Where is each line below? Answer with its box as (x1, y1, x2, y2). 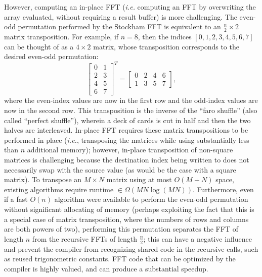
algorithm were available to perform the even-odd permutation (54, 194, 248, 204)
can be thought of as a (4, 41, 74, 51)
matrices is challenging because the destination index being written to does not (4, 154, 249, 164)
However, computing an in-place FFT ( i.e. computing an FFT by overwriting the (4, 2, 256, 12)
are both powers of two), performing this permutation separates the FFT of (4, 224, 238, 234)
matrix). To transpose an (4, 174, 82, 185)
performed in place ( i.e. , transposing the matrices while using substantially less (4, 134, 249, 145)
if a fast (4, 194, 28, 204)
